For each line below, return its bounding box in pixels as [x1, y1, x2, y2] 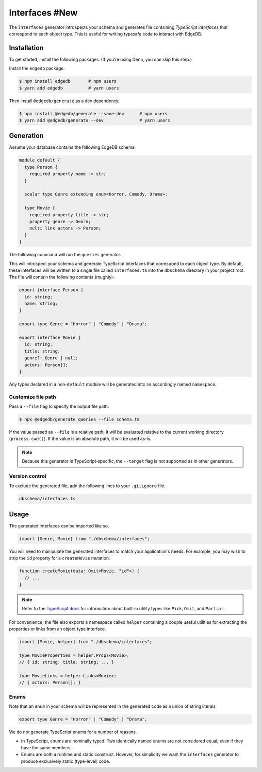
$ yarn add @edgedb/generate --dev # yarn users [19, 117, 170, 123]
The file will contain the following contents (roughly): [9, 274, 114, 280]
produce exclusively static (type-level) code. [21, 758, 111, 764]
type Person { [24, 164, 58, 170]
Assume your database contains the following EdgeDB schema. [9, 144, 136, 150]
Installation [9, 44, 44, 52]
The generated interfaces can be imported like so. [9, 523, 109, 528]
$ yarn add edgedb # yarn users [19, 85, 119, 91]
